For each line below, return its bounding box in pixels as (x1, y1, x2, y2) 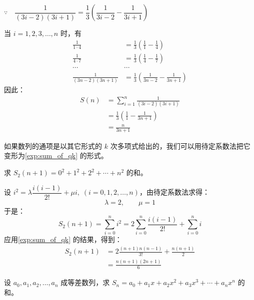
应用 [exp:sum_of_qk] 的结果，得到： (4, 234, 122, 245)
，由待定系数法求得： (139, 187, 209, 197)
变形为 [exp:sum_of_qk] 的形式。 (4, 150, 108, 161)
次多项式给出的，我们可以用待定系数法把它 (110, 140, 250, 151)
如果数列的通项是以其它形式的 (4, 140, 102, 151)
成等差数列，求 (60, 277, 110, 288)
